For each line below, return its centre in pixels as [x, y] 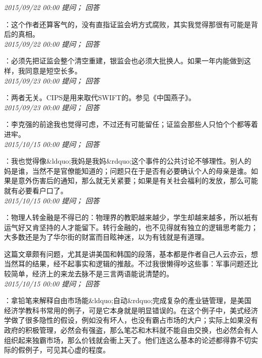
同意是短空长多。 [53, 70]
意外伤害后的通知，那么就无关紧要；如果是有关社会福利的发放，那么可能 [138, 181]
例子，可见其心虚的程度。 [67, 350]
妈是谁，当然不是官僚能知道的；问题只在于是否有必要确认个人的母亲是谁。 [127, 170]
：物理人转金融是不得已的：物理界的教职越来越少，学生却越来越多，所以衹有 [131, 217]
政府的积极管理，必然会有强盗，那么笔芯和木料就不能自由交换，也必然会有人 [131, 330]
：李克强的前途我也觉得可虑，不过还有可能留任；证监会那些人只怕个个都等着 [131, 124]
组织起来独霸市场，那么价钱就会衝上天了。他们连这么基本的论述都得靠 [120, 340]
